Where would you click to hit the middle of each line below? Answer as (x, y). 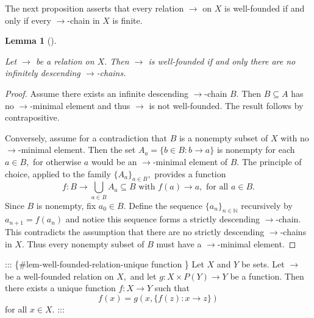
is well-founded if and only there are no (222, 61)
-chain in (84, 20)
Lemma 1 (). (31, 41)
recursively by (267, 205)
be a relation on (65, 61)
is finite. (127, 20)
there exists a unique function (60, 288)
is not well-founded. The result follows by (226, 105)
